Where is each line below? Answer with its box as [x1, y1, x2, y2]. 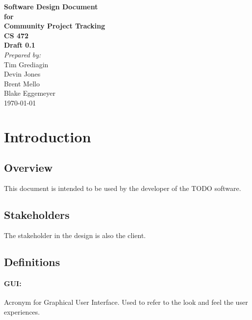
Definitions [4, 254, 60, 269]
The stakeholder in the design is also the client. [4, 230, 146, 240]
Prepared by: [4, 49, 41, 59]
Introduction [4, 126, 91, 146]
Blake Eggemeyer [4, 88, 56, 98]
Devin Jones [4, 69, 41, 79]
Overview [4, 160, 53, 175]
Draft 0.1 [4, 40, 35, 50]
